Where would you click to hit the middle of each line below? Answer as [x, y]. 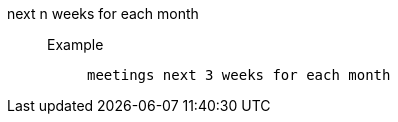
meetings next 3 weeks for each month [239, 75]
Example [75, 44]
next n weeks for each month [103, 13]
